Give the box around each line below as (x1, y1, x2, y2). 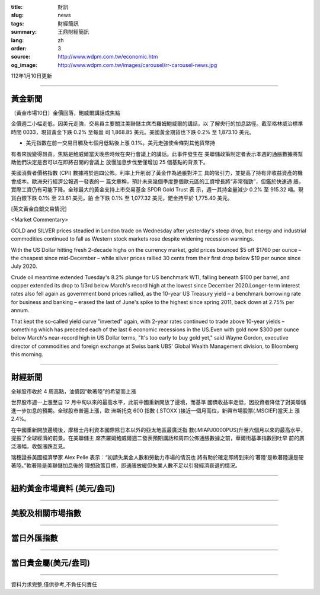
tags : (11, 20, 24, 27)
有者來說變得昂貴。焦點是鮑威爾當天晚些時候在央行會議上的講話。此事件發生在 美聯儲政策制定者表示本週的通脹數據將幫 (11, 150, 303, 157)
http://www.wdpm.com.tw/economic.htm (57, 53, 158, 60)
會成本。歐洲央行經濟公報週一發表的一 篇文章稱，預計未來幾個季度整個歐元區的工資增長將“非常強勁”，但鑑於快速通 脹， (11, 178, 305, 185)
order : (11, 44, 27, 52)
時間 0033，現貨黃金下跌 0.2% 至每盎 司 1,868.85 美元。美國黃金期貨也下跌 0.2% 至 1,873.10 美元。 (11, 128, 255, 136)
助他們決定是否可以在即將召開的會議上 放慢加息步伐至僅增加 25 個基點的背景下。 (11, 158, 209, 165)
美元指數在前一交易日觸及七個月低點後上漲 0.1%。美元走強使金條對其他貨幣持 (25, 139, 216, 146)
